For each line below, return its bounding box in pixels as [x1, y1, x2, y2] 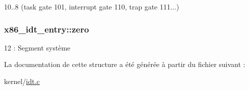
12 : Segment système [4, 42, 71, 52]
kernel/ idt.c [4, 76, 40, 86]
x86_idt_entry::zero [4, 22, 89, 35]
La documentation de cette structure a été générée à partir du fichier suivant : [4, 59, 245, 69]
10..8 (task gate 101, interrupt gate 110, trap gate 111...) [4, 1, 179, 11]
